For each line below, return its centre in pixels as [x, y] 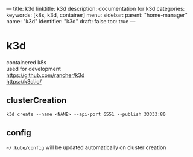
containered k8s [27, 62]
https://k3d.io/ [24, 81]
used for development [34, 69]
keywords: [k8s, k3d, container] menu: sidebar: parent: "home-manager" [97, 15]
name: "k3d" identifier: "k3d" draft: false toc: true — [71, 21]
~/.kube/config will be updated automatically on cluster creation [86, 147]
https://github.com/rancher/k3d [46, 75]
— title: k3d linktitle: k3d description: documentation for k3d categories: [96, 9]
